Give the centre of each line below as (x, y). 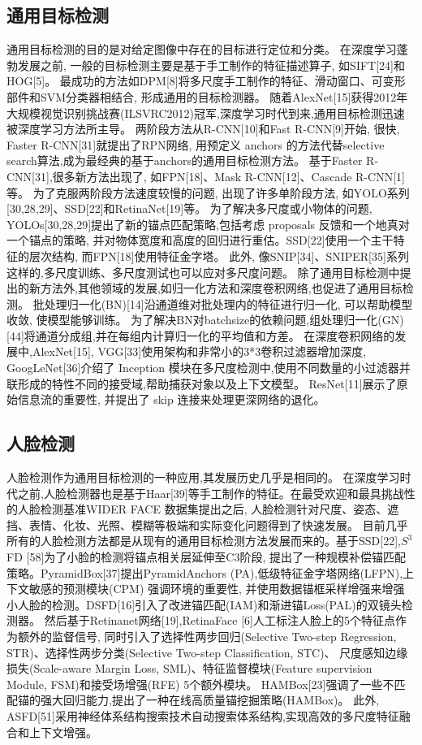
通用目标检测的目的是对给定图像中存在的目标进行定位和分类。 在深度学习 (202, 49)
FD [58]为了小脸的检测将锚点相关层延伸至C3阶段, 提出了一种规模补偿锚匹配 (206, 557)
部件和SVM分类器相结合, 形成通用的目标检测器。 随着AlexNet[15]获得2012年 (207, 96)
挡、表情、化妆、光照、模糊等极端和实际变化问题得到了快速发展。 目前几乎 (207, 524)
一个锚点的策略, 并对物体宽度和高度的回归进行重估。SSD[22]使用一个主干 (200, 240)
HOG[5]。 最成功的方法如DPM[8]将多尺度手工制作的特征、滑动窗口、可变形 (206, 81)
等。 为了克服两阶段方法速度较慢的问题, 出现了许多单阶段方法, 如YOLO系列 (208, 192)
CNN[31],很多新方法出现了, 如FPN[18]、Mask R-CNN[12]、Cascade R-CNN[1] (206, 176)
